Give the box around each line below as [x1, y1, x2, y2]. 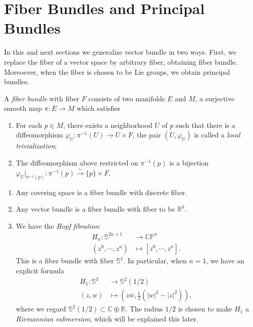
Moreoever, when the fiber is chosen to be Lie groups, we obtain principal [4, 66, 230, 77]
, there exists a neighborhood [63, 119, 153, 130]
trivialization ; [16, 140, 57, 151]
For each [16, 119, 42, 130]
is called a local [194, 129, 240, 140]
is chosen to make [178, 303, 232, 314]
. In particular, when [123, 255, 187, 266]
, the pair [132, 129, 161, 140]
